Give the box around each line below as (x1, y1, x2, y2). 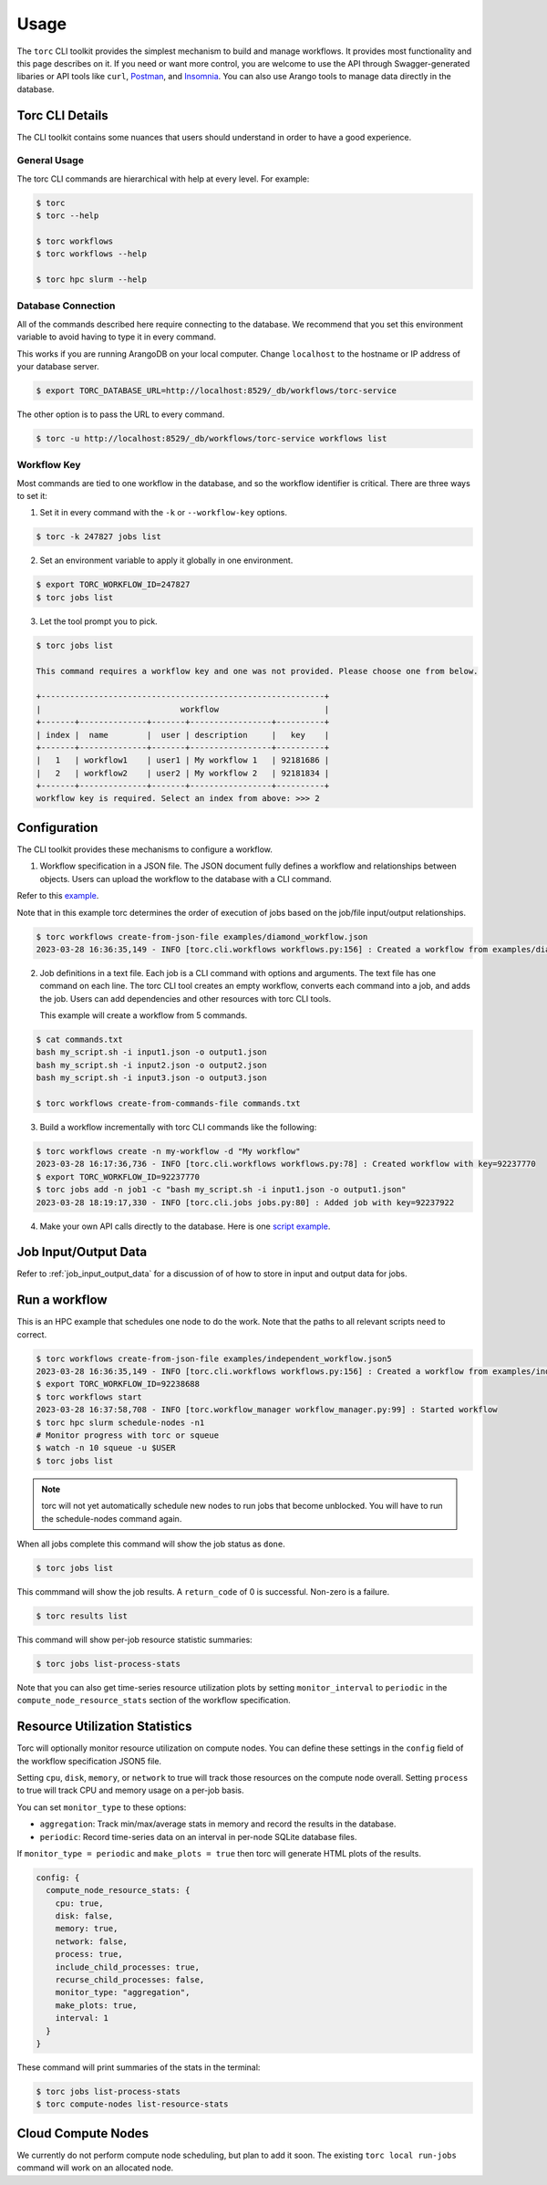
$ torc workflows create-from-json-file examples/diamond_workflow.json (36, 931, 368, 942)
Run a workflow (16, 1292, 108, 1308)
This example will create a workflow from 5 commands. (39, 1010, 248, 1021)
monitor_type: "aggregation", (55, 1987, 191, 1998)
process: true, (55, 1949, 123, 1960)
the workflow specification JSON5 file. (16, 1755, 162, 1766)
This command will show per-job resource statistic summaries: (16, 1634, 253, 1645)
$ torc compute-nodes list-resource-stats (36, 2099, 229, 2109)
